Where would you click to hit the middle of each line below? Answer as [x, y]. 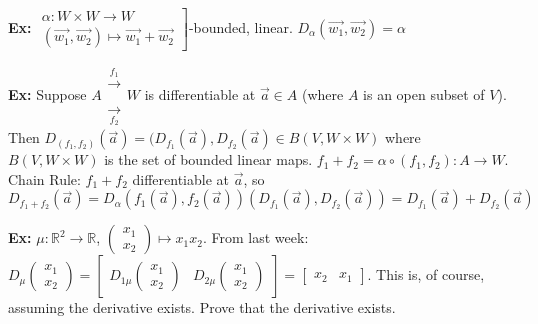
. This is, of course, [426, 274]
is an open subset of [424, 94]
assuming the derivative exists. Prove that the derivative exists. [202, 307]
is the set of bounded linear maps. [208, 159]
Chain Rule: [44, 178]
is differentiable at [200, 94]
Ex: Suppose [47, 94]
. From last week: [256, 237]
